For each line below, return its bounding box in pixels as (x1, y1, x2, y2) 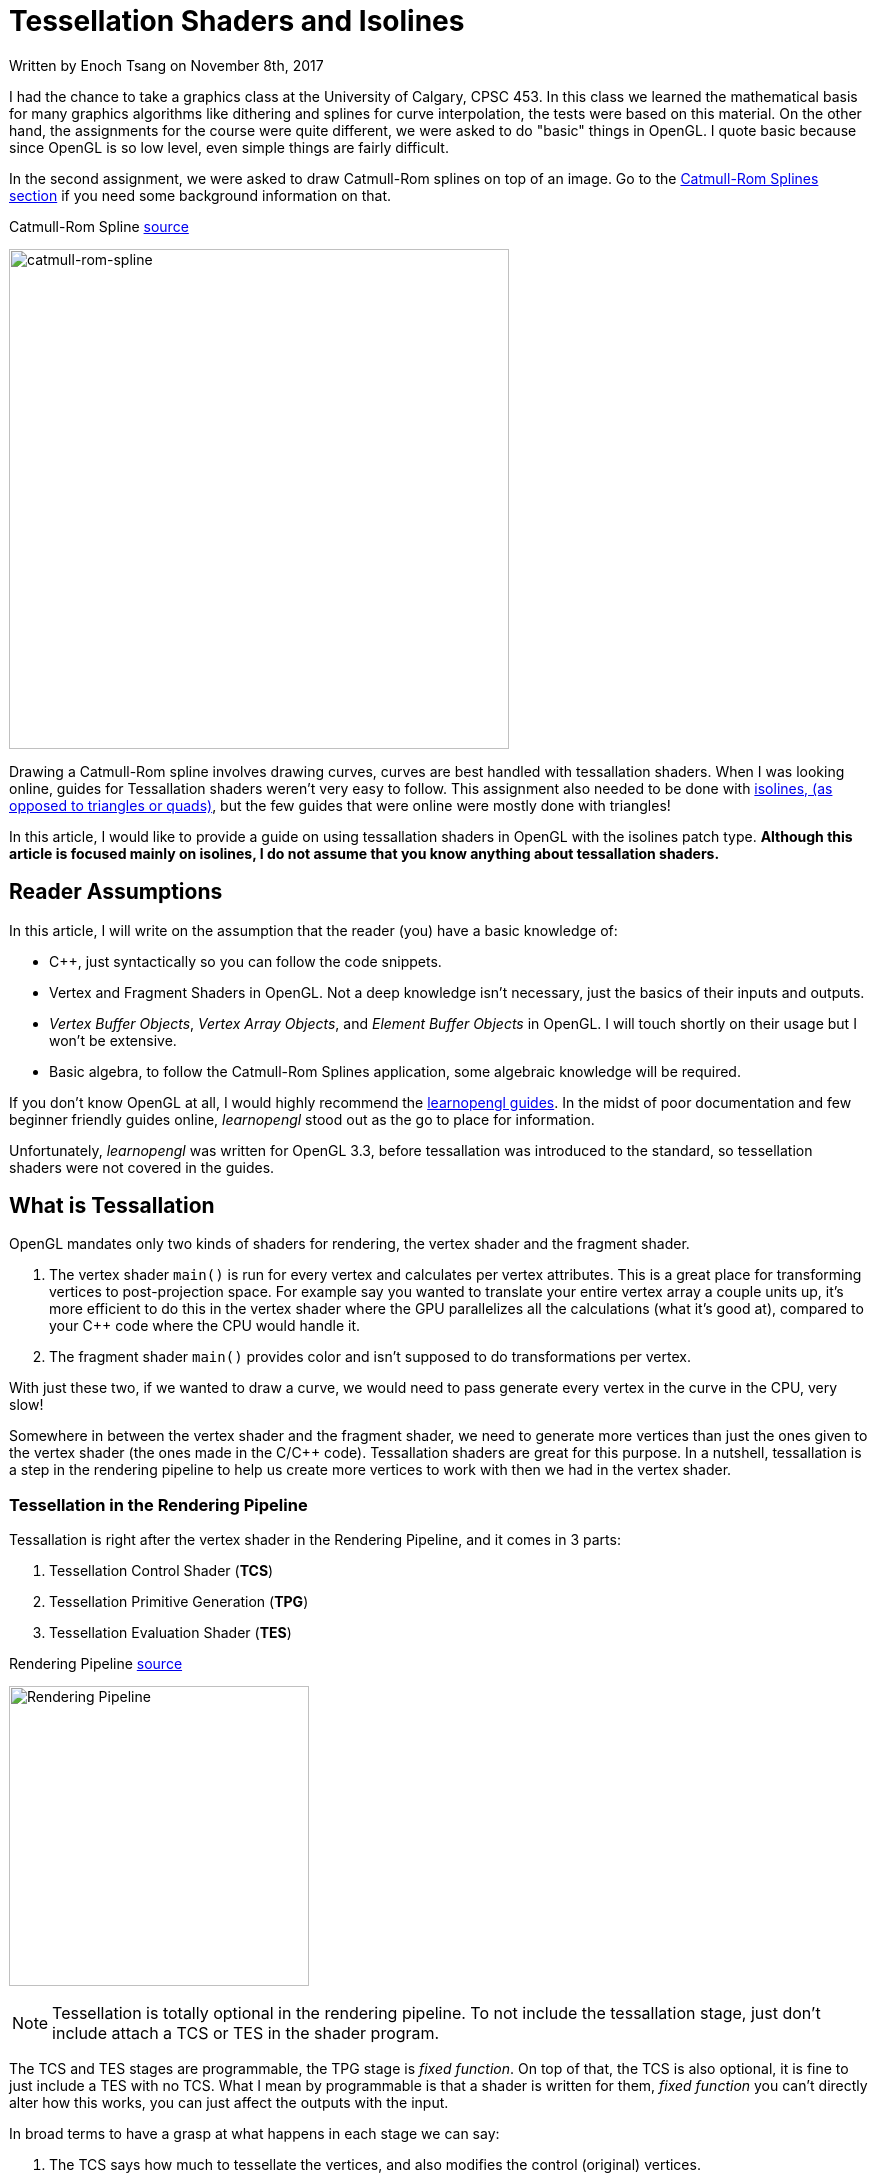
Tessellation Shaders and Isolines (9, 4, 465, 38)
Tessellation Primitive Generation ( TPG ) (49, 1593, 309, 1611)
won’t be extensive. (49, 1031, 177, 1049)
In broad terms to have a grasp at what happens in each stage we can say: (9, 2125, 500, 2143)
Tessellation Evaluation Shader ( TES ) (49, 1624, 292, 1642)
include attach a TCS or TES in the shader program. (52, 2023, 440, 2044)
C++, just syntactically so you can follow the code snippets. (49, 952, 442, 970)
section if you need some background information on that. (9, 186, 392, 204)
